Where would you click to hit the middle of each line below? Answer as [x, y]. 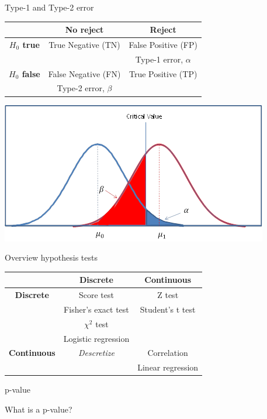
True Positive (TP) [163, 73]
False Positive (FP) [163, 44]
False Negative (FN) [84, 73]
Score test [96, 295]
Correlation [168, 353]
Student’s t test [168, 309]
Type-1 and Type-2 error [49, 7]
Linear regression [168, 367]
